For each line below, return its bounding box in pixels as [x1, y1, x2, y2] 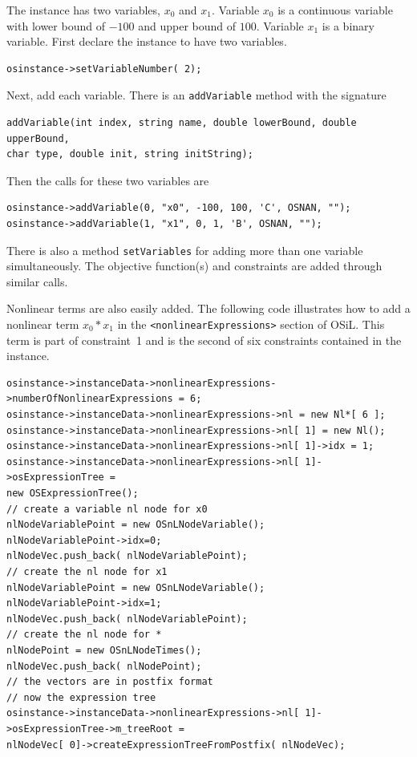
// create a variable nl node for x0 [6, 503, 208, 515]
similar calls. [6, 273, 68, 289]
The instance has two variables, [6, 2, 160, 18]
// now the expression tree [6, 691, 156, 703]
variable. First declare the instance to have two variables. [6, 33, 287, 50]
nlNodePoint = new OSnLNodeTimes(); [6, 644, 202, 656]
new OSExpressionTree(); [6, 488, 139, 500]
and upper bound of [138, 17, 237, 34]
